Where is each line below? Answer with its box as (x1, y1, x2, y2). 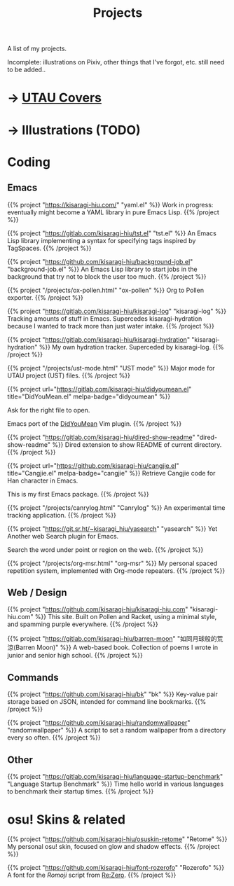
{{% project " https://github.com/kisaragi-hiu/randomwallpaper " (7, 719, 191, 727)
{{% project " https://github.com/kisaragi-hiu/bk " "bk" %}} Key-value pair (7, 690, 219, 698)
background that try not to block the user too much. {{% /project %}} (7, 272, 207, 281)
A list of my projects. (7, 44, 67, 53)
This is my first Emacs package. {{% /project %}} (7, 490, 149, 498)
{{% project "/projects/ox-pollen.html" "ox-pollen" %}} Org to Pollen (7, 286, 205, 294)
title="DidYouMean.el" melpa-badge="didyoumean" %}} (7, 392, 171, 401)
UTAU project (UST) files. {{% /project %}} (7, 371, 131, 380)
